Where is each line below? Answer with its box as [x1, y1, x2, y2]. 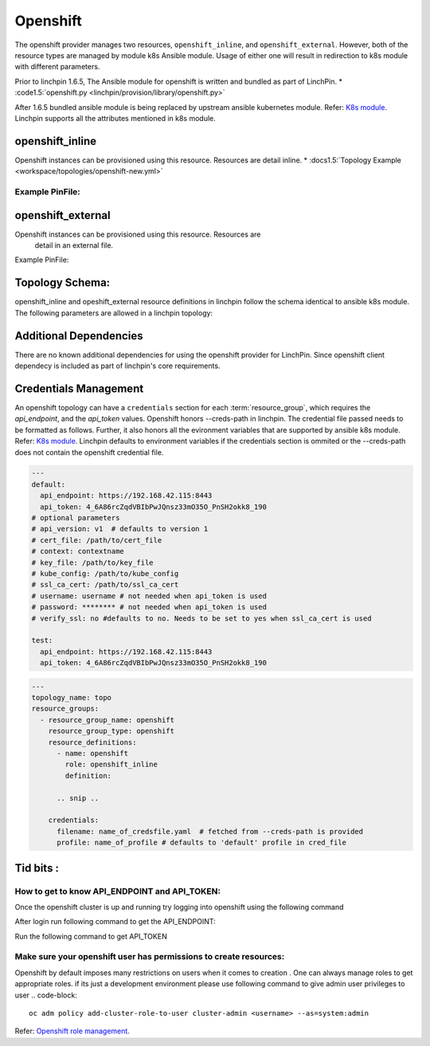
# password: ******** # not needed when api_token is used [31, 602, 267, 612]
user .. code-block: [14, 990, 77, 1000]
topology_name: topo [31, 693, 111, 703]
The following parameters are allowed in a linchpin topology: [14, 308, 213, 318]
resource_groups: [31, 704, 100, 713]
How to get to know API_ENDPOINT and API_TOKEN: [14, 885, 221, 896]
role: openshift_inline [64, 760, 158, 769]
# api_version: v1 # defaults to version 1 [31, 524, 209, 534]
